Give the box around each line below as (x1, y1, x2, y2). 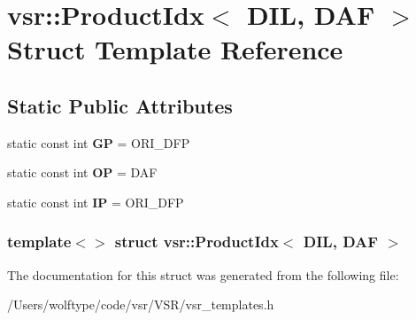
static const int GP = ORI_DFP (7, 133, 190, 152)
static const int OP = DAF (7, 163, 158, 182)
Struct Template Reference (7, 31, 343, 67)
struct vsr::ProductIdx (114, 230, 279, 253)
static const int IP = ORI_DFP (7, 192, 184, 211)
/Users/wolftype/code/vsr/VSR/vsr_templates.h (7, 295, 274, 314)
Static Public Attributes (7, 91, 233, 119)
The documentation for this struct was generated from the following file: (7, 265, 399, 284)
